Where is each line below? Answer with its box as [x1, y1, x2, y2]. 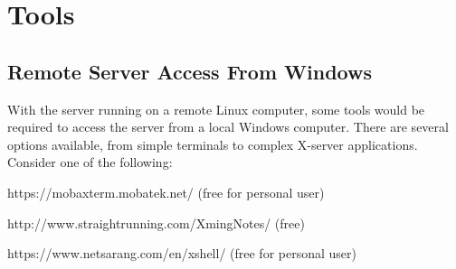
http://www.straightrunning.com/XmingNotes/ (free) [7, 213, 305, 232]
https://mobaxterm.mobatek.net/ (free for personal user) [7, 182, 325, 201]
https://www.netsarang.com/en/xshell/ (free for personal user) [7, 244, 356, 263]
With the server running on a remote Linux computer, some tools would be [7, 99, 425, 118]
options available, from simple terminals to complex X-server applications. [7, 134, 418, 153]
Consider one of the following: [7, 153, 173, 172]
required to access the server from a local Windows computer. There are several [7, 117, 449, 136]
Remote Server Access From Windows [7, 57, 372, 85]
